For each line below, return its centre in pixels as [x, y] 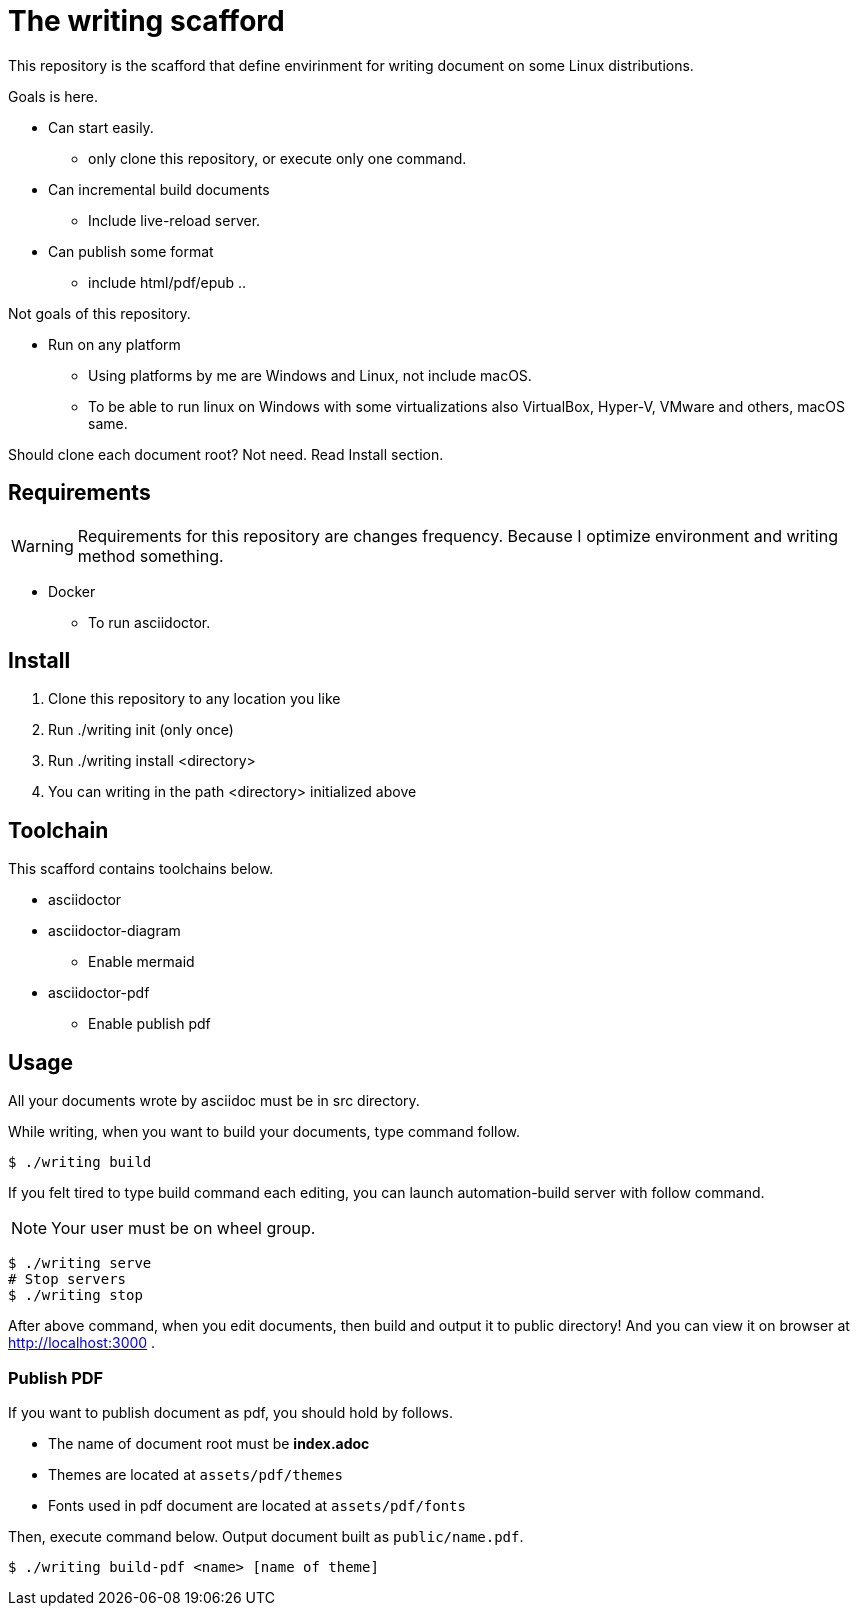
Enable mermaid [141, 962]
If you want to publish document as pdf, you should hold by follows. [231, 1412]
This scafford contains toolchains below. [141, 869]
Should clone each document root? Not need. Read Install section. [226, 454]
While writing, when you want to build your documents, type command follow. [264, 1132]
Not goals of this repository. [99, 313]
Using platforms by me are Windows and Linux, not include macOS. [310, 375]
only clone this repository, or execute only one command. [277, 158]
